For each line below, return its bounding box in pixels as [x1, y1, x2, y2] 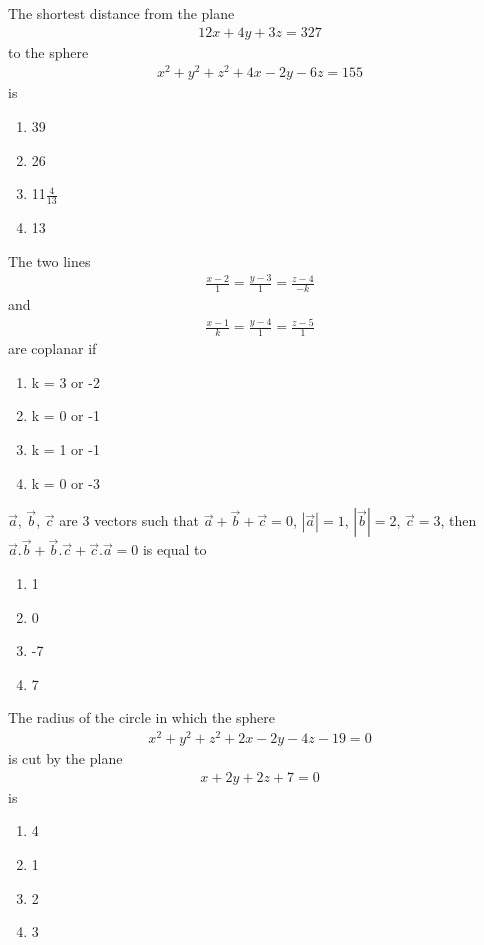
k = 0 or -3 [31, 472, 100, 493]
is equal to [142, 539, 207, 560]
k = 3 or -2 [31, 371, 100, 392]
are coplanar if [8, 338, 97, 359]
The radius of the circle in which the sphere [8, 707, 276, 728]
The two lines [8, 250, 91, 271]
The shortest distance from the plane [8, 3, 235, 23]
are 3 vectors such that [59, 510, 199, 531]
